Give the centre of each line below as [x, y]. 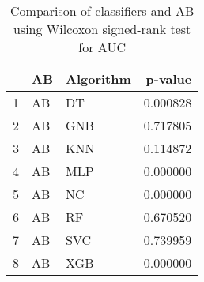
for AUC [102, 47]
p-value [169, 79]
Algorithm [98, 79]
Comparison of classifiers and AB [102, 11]
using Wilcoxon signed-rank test [102, 29]
